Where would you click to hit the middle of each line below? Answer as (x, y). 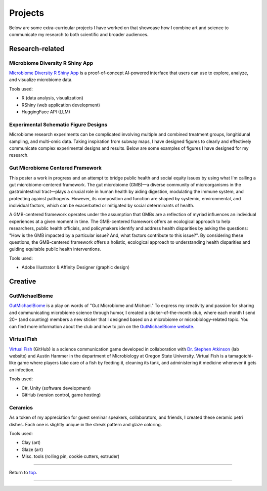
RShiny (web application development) (61, 105)
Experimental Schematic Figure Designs (58, 125)
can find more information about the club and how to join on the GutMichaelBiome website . (102, 326)
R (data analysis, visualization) (52, 98)
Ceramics (21, 407)
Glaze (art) (32, 449)
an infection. (22, 370)
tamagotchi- (241, 356)
